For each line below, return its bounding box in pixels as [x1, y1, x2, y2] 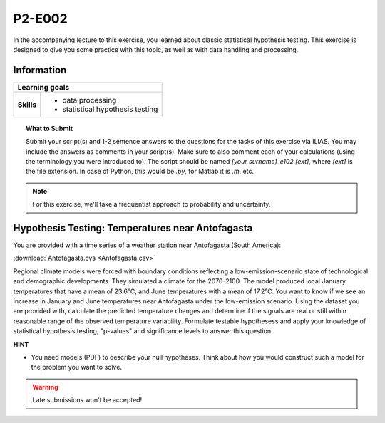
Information [13, 64, 67, 76]
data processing [61, 95, 117, 105]
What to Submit [26, 124, 73, 132]
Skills [17, 100, 37, 110]
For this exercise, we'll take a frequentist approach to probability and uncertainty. [32, 200, 271, 209]
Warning [32, 382, 58, 391]
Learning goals [17, 82, 70, 92]
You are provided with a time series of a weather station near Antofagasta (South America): [13, 241, 282, 249]
